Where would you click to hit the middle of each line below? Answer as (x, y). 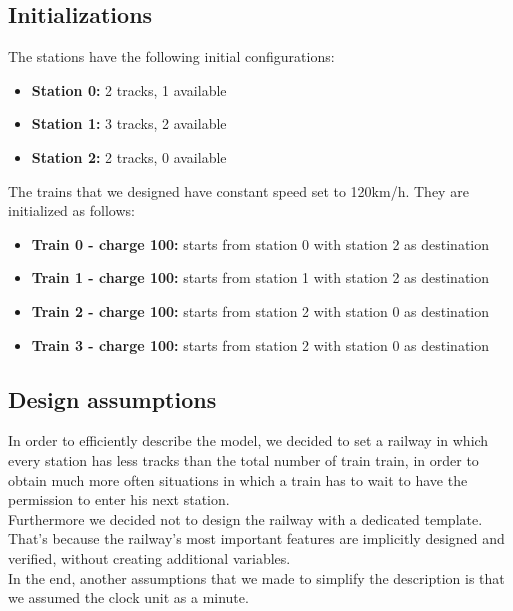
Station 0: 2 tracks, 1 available (129, 89)
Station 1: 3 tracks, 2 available (129, 123)
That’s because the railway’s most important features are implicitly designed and (256, 538)
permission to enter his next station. (119, 499)
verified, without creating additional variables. (149, 557)
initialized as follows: (71, 210)
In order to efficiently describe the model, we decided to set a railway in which (248, 440)
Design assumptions (112, 398)
